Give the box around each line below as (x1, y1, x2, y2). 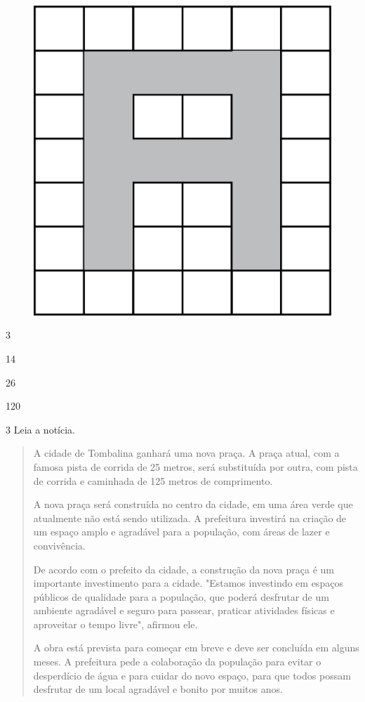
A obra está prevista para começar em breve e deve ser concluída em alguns (33, 640, 359, 655)
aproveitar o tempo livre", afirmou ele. (33, 616, 198, 631)
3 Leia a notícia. (6, 422, 75, 436)
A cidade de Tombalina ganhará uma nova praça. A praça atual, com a (33, 446, 340, 460)
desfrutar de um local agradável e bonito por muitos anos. (33, 682, 283, 696)
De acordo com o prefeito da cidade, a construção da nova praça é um (33, 561, 334, 576)
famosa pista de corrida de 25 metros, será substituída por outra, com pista (33, 459, 358, 474)
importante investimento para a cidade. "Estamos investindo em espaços (33, 576, 343, 590)
